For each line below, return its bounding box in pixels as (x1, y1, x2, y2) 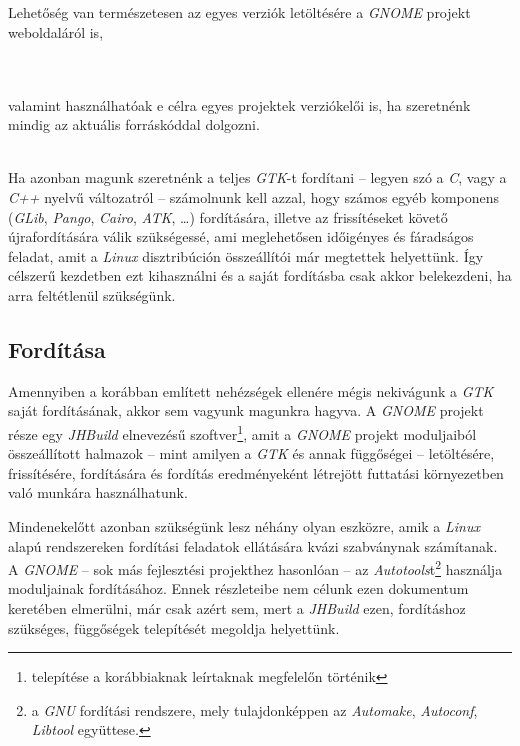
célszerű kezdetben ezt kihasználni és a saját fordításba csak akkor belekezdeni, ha (8, 265, 512, 286)
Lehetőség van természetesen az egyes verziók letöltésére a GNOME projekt (8, 2, 471, 23)
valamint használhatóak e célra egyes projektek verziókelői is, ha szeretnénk (8, 94, 471, 115)
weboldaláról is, (8, 21, 104, 42)
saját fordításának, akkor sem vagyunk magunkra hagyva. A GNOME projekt (8, 400, 484, 421)
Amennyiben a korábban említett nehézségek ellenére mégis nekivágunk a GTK (8, 380, 494, 401)
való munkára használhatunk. (8, 482, 188, 503)
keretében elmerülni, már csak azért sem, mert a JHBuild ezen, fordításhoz (8, 597, 466, 618)
